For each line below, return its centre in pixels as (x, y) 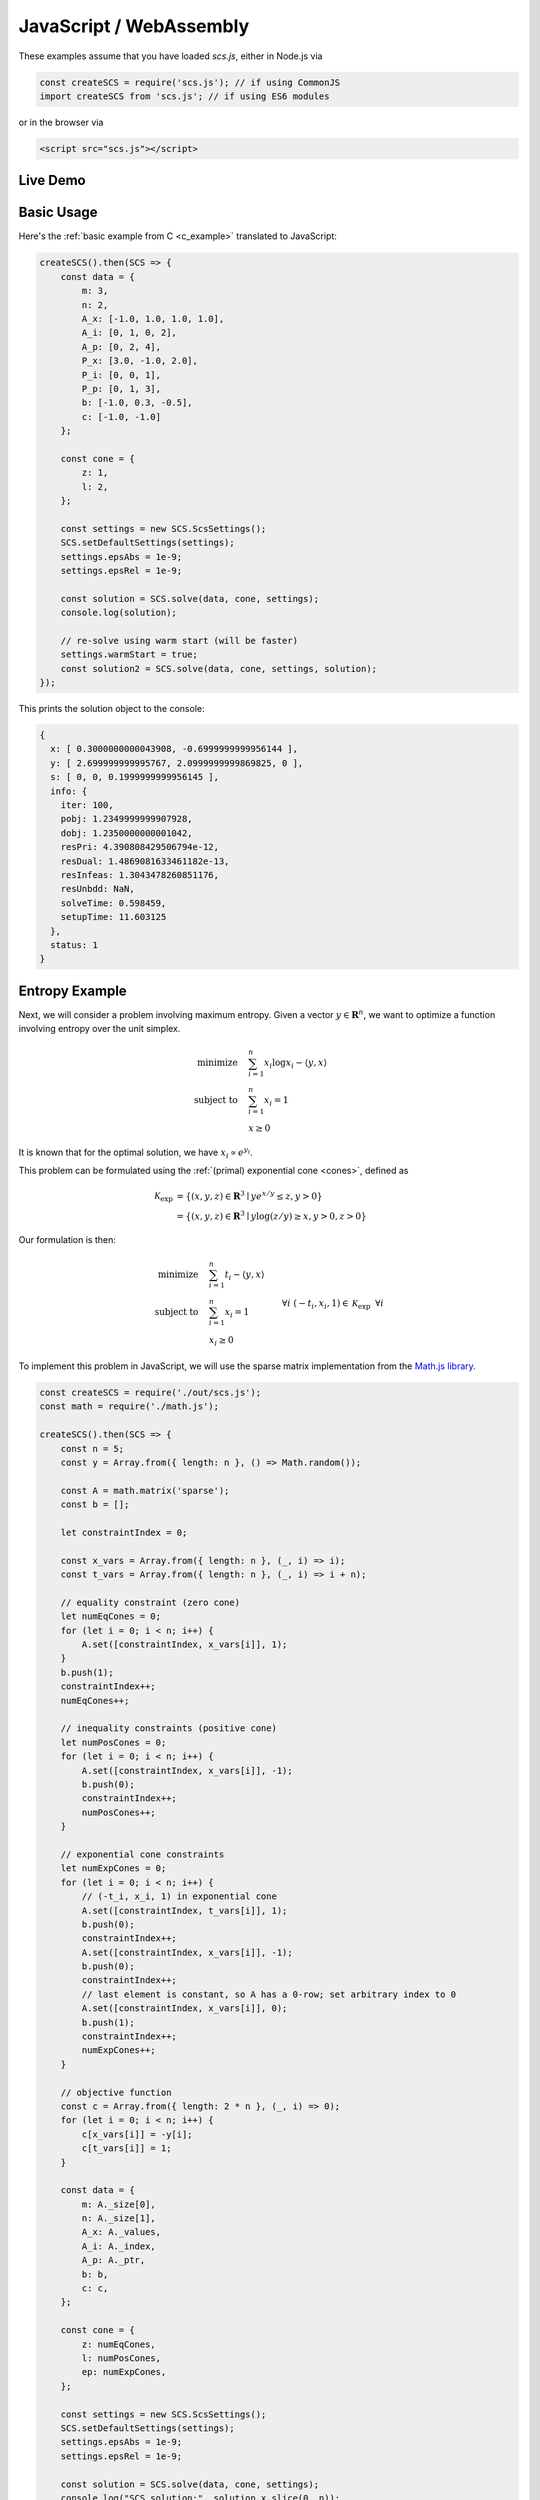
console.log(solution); (118, 613)
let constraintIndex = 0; (124, 1532)
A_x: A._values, (121, 2232)
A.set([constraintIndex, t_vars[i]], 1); (184, 1910)
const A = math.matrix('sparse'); (145, 1490)
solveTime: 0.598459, (113, 903)
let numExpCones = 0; (113, 1868)
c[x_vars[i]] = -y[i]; (137, 2134)
